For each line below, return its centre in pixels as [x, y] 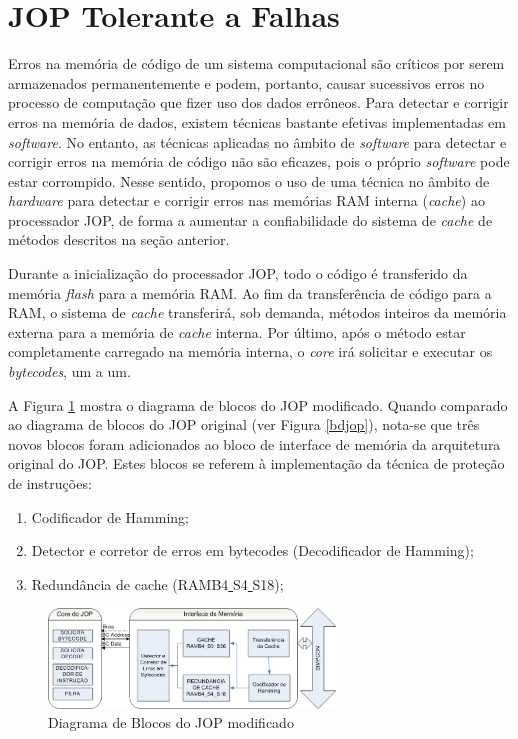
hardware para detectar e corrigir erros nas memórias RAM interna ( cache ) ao [246, 200]
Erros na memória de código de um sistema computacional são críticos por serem [256, 63]
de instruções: [50, 483]
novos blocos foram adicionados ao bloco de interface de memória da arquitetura [254, 443]
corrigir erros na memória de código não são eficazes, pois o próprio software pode [259, 161]
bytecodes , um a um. [69, 371]
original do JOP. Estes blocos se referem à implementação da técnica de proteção [256, 463]
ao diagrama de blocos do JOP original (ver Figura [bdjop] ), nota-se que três [244, 424]
